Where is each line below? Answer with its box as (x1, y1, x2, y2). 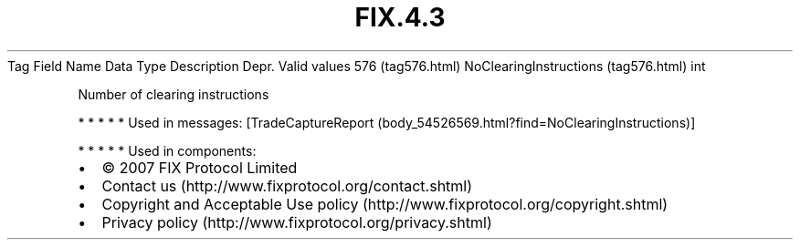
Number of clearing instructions (78, 86, 269, 102)
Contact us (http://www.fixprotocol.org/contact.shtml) (101, 176, 473, 195)
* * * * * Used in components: (78, 142, 257, 159)
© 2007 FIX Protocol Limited (101, 158, 298, 177)
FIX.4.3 (354, 2, 446, 33)
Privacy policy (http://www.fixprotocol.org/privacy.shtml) (101, 212, 492, 232)
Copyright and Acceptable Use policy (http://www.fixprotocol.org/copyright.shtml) (101, 194, 668, 213)
